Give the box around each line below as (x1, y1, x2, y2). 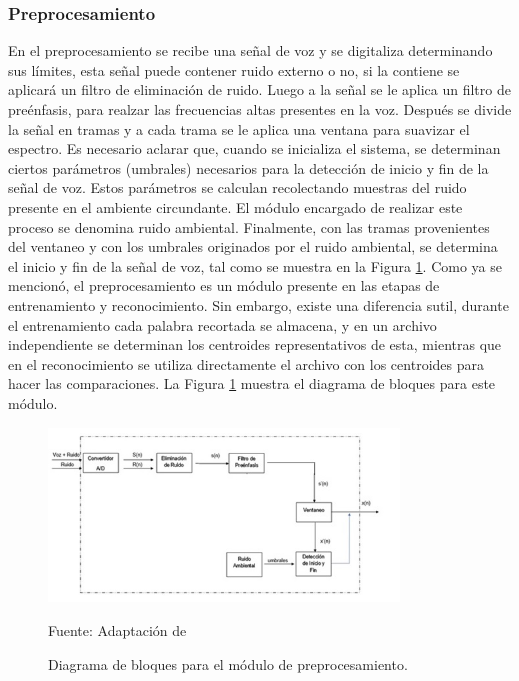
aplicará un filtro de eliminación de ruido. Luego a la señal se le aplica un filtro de (8, 79, 511, 100)
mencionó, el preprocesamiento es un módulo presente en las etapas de (8, 275, 440, 296)
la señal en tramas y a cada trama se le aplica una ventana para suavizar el (8, 118, 470, 139)
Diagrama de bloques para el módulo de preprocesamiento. (48, 653, 408, 674)
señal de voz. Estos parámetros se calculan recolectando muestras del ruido (8, 177, 467, 198)
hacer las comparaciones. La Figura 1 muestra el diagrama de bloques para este (8, 373, 496, 394)
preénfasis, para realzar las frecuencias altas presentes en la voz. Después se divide (8, 99, 512, 119)
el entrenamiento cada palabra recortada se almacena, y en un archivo (8, 314, 437, 335)
